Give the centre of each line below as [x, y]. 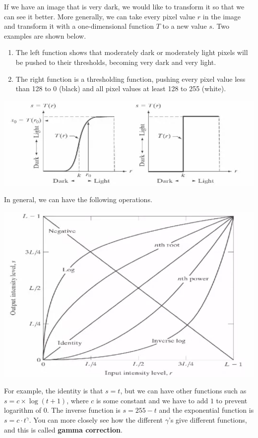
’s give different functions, [208, 420]
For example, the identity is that [54, 391]
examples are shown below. [45, 35]
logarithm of [23, 410]
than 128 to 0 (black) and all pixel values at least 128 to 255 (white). [121, 88]
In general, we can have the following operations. [78, 199]
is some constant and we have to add [152, 400]
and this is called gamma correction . [63, 429]
